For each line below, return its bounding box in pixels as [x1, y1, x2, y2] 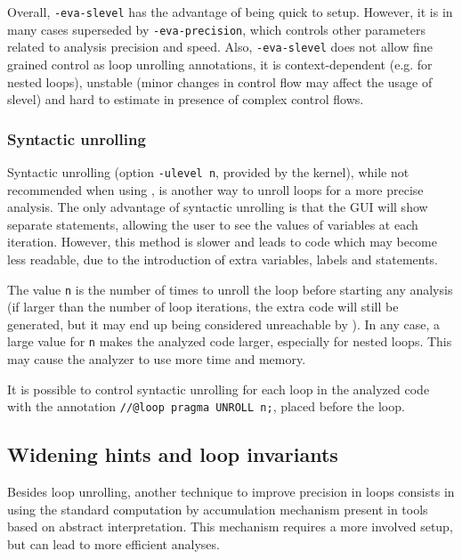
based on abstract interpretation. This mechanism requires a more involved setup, [7, 517, 453, 536]
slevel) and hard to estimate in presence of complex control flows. [7, 90, 364, 109]
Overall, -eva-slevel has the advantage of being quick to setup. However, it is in [7, 3, 453, 20]
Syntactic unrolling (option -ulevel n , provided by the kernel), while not [7, 162, 409, 181]
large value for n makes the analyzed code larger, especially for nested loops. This [7, 332, 452, 351]
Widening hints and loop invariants [7, 441, 338, 468]
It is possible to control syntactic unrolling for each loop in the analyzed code [7, 379, 430, 398]
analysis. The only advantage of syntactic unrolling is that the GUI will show [7, 198, 428, 216]
